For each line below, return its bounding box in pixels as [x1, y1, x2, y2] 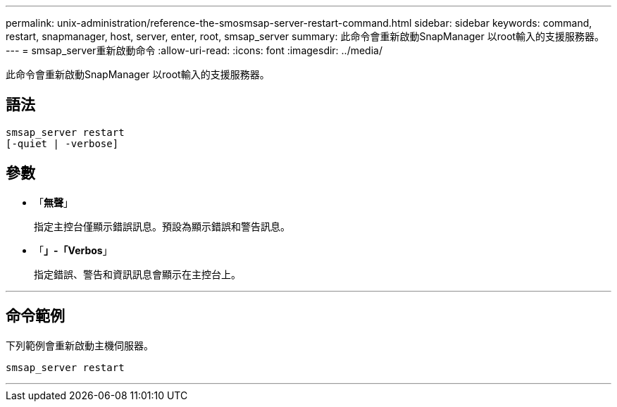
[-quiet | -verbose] [6, 137, 119, 149]
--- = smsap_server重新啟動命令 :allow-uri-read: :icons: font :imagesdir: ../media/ [6, 44, 382, 56]
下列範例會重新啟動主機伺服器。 [6, 339, 154, 351]
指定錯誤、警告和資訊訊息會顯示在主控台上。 [34, 268, 241, 280]
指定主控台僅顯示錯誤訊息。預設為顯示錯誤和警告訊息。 [34, 220, 290, 232]
